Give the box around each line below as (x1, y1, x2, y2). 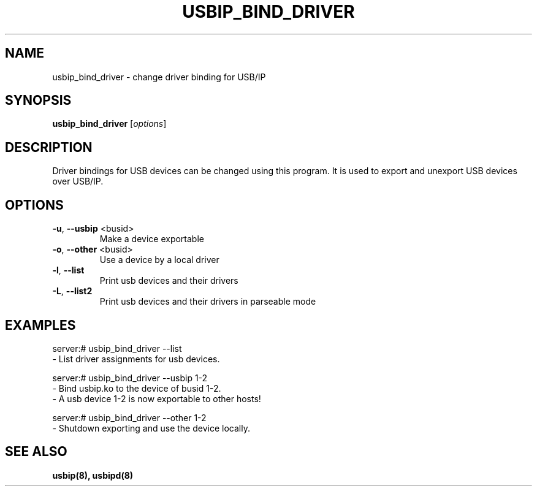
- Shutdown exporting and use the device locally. (52, 422, 250, 433)
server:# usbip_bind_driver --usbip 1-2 (52, 372, 208, 383)
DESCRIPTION (5, 139, 93, 155)
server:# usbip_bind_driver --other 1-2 (52, 412, 207, 423)
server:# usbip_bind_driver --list (52, 343, 182, 354)
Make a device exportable (99, 234, 204, 245)
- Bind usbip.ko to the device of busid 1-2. (52, 383, 221, 394)
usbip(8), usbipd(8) (52, 470, 134, 481)
